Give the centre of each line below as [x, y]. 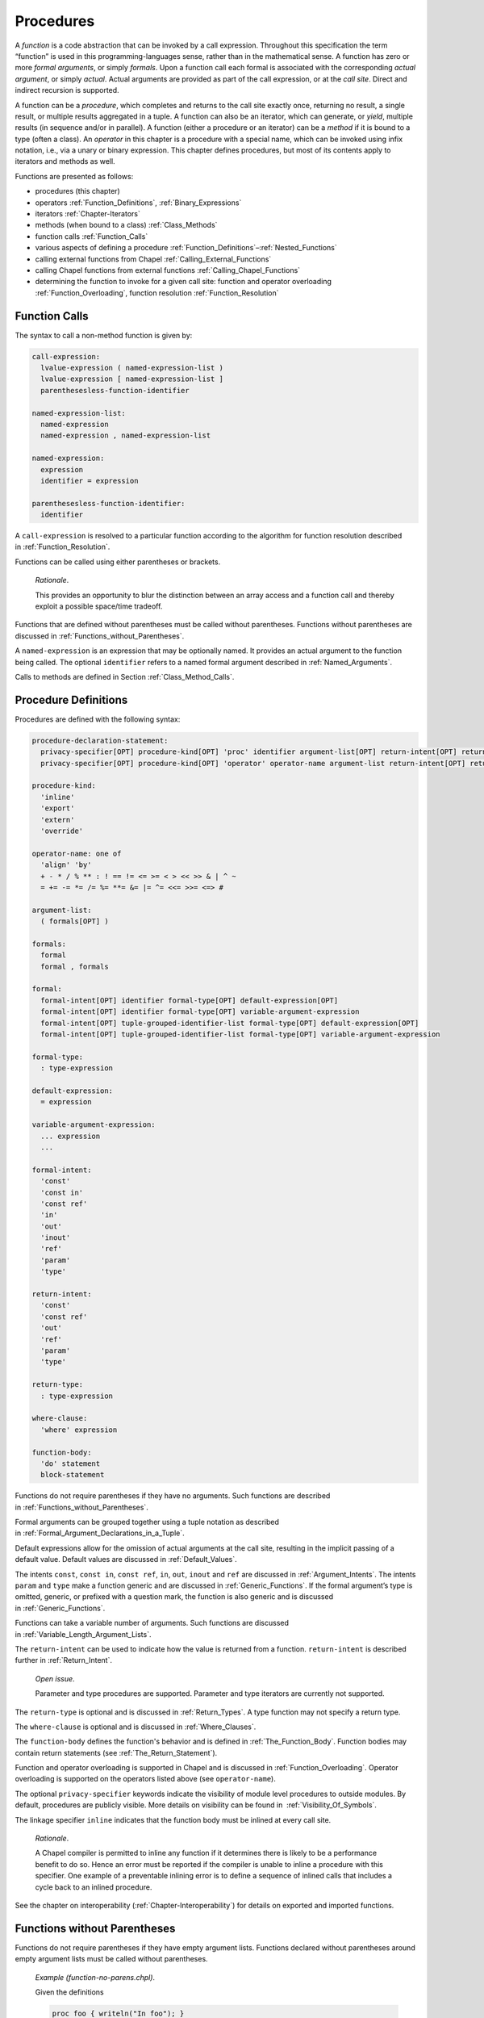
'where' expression [79, 1430]
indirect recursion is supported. [67, 90]
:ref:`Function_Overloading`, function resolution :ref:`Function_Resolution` [157, 293]
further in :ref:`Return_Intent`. [64, 1660]
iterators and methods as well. [65, 161]
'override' [62, 831]
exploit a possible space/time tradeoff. [99, 606]
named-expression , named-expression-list [126, 435]
